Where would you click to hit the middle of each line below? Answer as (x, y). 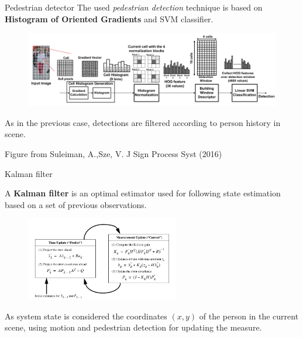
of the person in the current (249, 316)
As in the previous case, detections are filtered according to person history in (143, 122)
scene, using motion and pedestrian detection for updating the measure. (133, 327)
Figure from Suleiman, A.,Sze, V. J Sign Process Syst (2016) (113, 154)
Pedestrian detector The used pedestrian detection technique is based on (134, 7)
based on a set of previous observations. (76, 204)
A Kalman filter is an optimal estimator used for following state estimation (143, 193)
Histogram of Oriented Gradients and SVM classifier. (109, 18)
